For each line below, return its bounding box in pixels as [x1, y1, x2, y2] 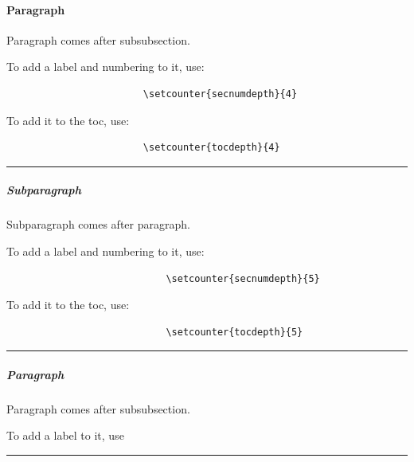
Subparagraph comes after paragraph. [6, 216, 190, 233]
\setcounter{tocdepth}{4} [143, 142, 280, 154]
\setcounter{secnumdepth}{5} [166, 272, 320, 284]
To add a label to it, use [6, 427, 124, 444]
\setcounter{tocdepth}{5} [166, 326, 303, 338]
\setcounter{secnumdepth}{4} [143, 88, 298, 100]
